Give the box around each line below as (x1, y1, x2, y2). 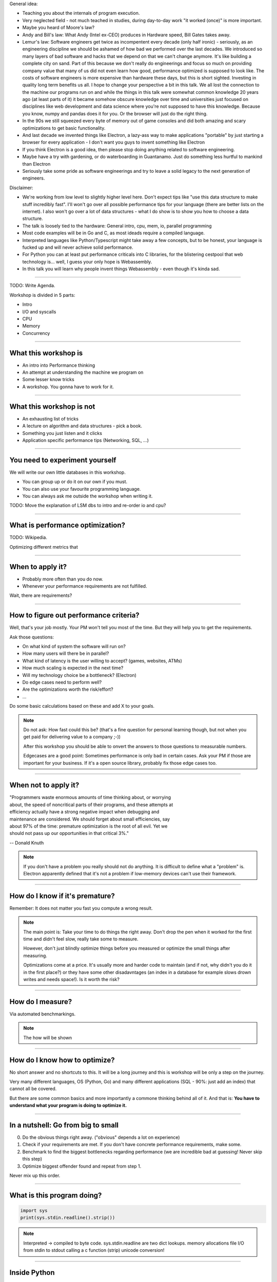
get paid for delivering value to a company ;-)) (23, 734, 121, 740)
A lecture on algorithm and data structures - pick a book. (22, 423, 143, 429)
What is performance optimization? (9, 521, 126, 530)
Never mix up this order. (9, 1172, 61, 1179)
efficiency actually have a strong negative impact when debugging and (9, 809, 160, 815)
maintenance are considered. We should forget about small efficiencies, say (9, 816, 170, 822)
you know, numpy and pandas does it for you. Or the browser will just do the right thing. (22, 110, 208, 116)
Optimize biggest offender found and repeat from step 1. (22, 1163, 142, 1169)
